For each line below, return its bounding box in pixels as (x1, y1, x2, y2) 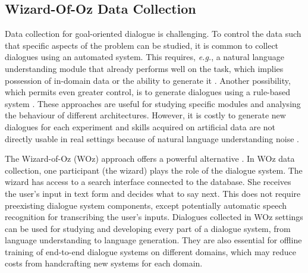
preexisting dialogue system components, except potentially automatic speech (5, 199, 287, 211)
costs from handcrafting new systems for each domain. (5, 257, 203, 269)
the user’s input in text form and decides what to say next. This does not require (5, 187, 301, 199)
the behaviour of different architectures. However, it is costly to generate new (5, 109, 286, 121)
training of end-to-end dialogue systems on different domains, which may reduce (5, 245, 297, 258)
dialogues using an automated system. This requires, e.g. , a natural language (5, 51, 285, 63)
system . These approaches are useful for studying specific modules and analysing (5, 97, 301, 109)
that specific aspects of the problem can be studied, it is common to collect (5, 39, 279, 51)
